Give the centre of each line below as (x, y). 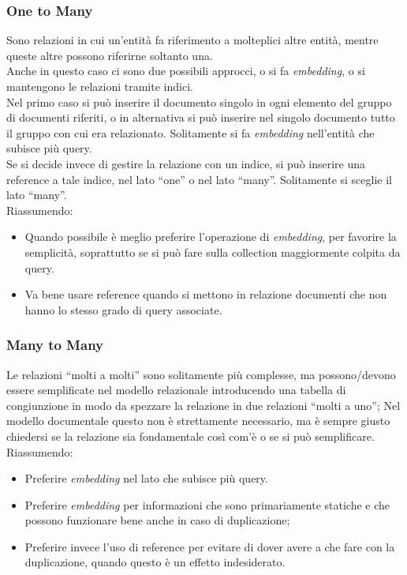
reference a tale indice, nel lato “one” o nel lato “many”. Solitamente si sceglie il (199, 179)
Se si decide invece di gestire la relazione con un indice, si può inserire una (186, 163)
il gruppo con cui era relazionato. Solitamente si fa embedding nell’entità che (190, 132)
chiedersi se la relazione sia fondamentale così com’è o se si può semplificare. (190, 436)
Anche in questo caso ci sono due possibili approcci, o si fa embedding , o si (186, 71)
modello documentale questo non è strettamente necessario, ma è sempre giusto (198, 421)
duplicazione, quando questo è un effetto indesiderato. (155, 562)
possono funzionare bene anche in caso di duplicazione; (157, 520)
